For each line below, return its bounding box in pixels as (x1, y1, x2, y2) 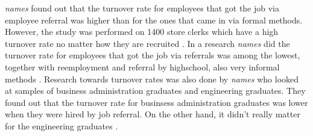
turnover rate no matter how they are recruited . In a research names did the (5, 37, 290, 49)
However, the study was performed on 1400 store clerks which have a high (5, 25, 279, 38)
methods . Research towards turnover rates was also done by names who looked (5, 72, 299, 85)
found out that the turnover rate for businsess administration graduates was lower (5, 96, 308, 108)
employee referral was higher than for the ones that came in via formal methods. (5, 13, 303, 26)
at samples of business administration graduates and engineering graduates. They (5, 84, 306, 97)
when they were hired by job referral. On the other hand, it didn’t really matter (5, 108, 300, 120)
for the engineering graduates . (5, 119, 118, 132)
